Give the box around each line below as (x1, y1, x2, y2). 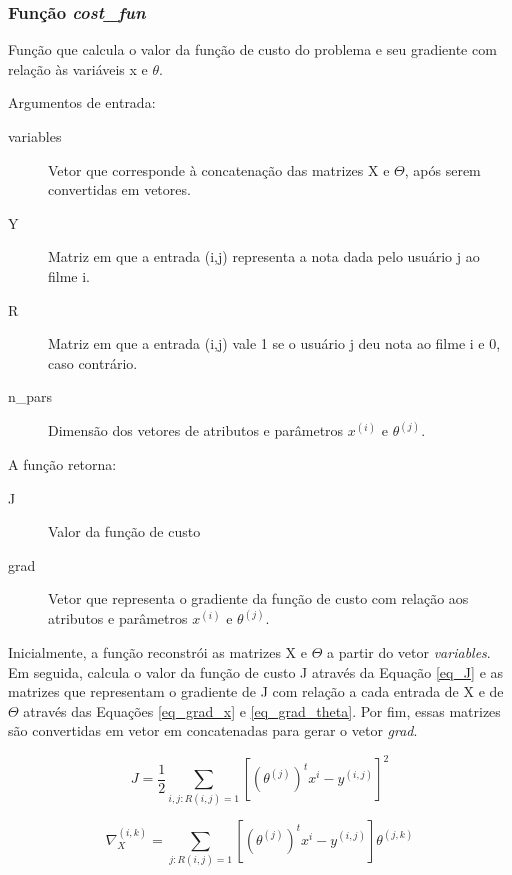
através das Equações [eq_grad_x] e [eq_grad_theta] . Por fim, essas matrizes (23, 700, 501, 721)
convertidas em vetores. (48, 179, 191, 200)
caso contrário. (48, 352, 138, 373)
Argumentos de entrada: (8, 92, 156, 113)
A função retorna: (8, 453, 117, 474)
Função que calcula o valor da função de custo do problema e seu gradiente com (8, 39, 497, 60)
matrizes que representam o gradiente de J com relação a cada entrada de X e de (8, 681, 504, 702)
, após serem (404, 159, 481, 180)
